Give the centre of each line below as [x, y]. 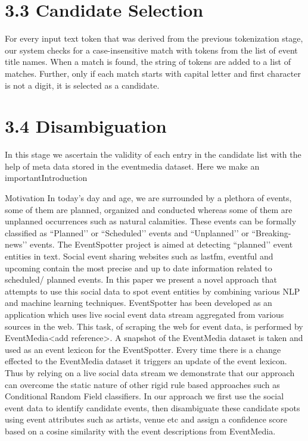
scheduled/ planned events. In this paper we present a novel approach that [141, 279]
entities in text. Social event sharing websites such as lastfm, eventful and [139, 256]
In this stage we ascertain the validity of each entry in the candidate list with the [153, 154]
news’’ [16, 244]
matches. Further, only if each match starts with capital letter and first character [153, 73]
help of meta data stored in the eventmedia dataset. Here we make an [132, 166]
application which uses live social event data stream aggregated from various [144, 314]
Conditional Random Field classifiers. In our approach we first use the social [144, 396]
